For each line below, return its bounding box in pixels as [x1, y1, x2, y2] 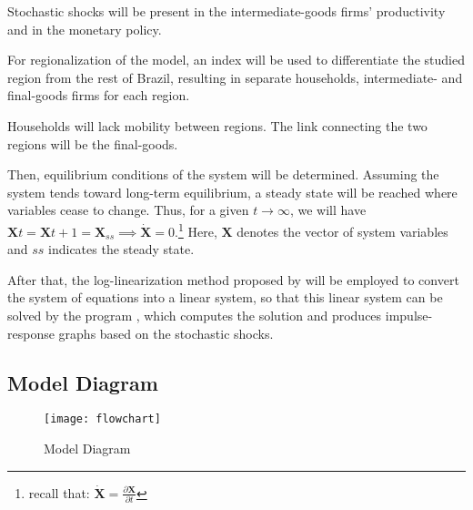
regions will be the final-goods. [7, 134, 178, 153]
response [7, 323, 55, 342]
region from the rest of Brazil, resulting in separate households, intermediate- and [7, 67, 463, 87]
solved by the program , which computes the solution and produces [7, 305, 382, 324]
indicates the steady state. [48, 240, 195, 259]
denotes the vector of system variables [236, 221, 448, 240]
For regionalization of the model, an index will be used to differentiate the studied [7, 50, 465, 69]
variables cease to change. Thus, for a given [7, 200, 249, 219]
